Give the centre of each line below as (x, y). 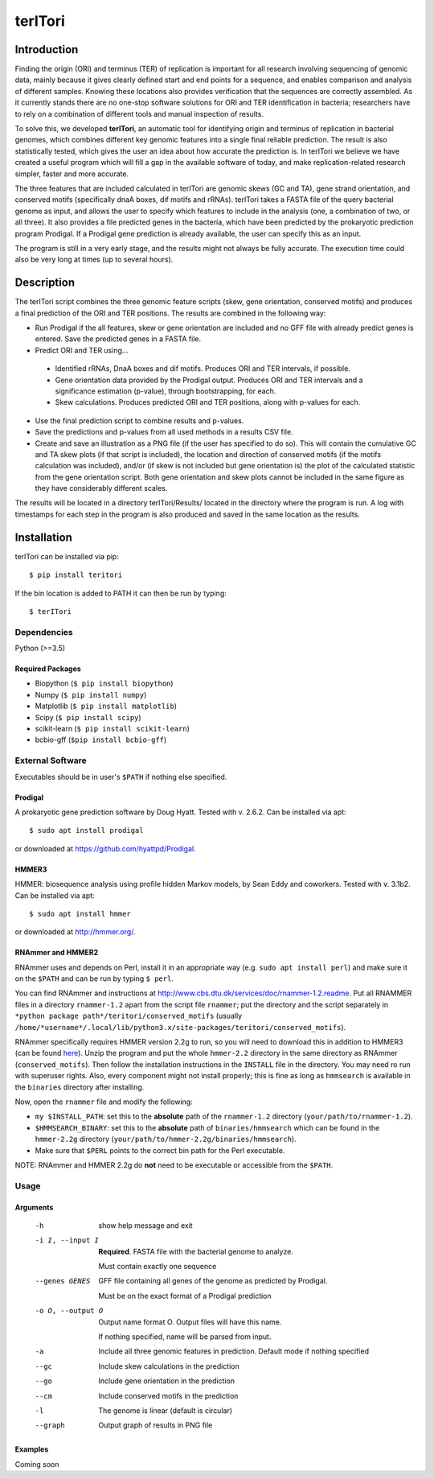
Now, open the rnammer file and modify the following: (104, 1102)
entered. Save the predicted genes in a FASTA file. (118, 339)
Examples (32, 1449)
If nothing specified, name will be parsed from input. (185, 1337)
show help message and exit (145, 1225)
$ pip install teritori (76, 575)
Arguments (34, 1207)
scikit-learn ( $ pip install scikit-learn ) (113, 729)
